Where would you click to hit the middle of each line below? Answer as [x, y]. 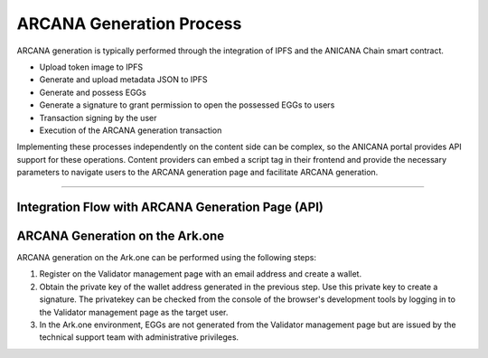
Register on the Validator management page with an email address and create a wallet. [200, 274]
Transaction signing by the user [98, 118]
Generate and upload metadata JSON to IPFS [123, 80]
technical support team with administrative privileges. [139, 337]
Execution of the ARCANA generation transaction [131, 130]
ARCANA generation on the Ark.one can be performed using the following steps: [166, 257]
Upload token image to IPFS [91, 67]
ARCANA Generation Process [129, 24]
